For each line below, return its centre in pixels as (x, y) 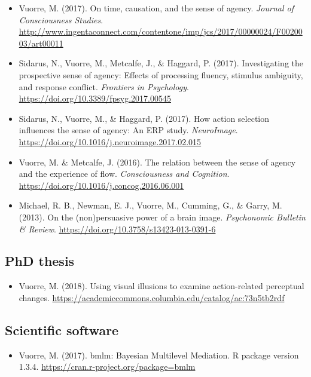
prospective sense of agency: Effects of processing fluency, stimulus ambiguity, (161, 74)
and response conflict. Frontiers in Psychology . (104, 86)
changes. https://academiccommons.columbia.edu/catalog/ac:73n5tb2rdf (152, 297)
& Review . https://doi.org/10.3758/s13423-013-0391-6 (117, 229)
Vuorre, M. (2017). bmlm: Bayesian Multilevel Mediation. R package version (159, 355)
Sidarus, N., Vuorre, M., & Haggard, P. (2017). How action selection (144, 118)
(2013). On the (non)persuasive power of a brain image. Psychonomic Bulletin (162, 217)
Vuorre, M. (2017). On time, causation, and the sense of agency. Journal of (156, 8)
